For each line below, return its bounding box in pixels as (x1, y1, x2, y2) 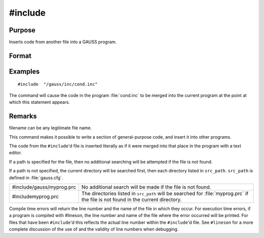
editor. (9, 150, 22, 156)
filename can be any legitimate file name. (9, 125, 92, 131)
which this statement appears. (9, 99, 70, 105)
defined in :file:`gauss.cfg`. (9, 174, 64, 181)
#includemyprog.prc (12, 193, 59, 200)
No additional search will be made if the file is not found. (81, 184, 211, 190)
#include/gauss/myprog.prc (12, 184, 76, 190)
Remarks (9, 112, 37, 120)
